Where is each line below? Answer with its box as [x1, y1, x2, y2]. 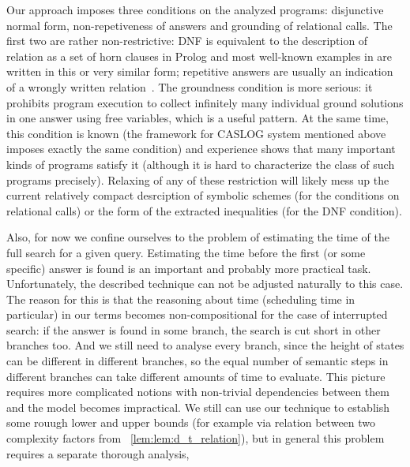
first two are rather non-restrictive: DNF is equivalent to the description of [6, 32, 368, 49]
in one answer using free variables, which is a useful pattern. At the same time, [6, 110, 389, 126]
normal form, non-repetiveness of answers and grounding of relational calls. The [6, 17, 393, 33]
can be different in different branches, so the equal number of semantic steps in [6, 353, 389, 369]
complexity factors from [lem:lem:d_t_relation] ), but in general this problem [6, 430, 385, 446]
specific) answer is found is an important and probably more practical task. [6, 260, 371, 276]
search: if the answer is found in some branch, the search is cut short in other [6, 321, 381, 338]
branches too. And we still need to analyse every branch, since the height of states [6, 337, 404, 353]
